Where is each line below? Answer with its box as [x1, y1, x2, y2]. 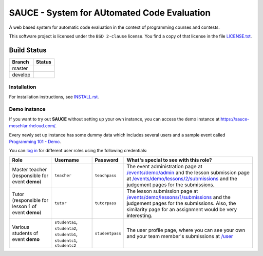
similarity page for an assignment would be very [127, 206, 237, 213]
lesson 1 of [12, 203, 37, 210]
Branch [12, 59, 29, 65]
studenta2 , [54, 224, 78, 231]
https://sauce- [220, 116, 249, 122]
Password [94, 157, 119, 163]
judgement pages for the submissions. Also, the [127, 200, 236, 207]
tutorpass [94, 200, 117, 206]
